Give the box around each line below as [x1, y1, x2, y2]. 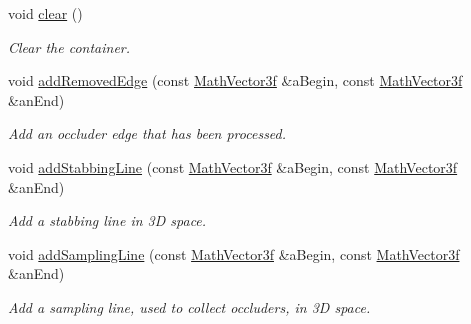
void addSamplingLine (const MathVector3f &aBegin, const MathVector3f [8, 243, 460, 264]
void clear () [8, 3, 83, 23]
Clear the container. [8, 36, 131, 57]
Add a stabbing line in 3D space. [8, 210, 207, 231]
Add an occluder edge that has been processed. [8, 123, 287, 144]
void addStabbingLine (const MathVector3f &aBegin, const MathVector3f [8, 156, 458, 177]
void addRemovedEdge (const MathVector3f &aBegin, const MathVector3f [8, 70, 463, 91]
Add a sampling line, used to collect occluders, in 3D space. [8, 296, 371, 317]
